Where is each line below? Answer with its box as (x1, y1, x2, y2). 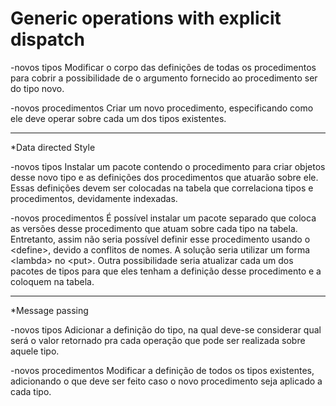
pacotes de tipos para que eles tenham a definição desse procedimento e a (10, 265, 322, 277)
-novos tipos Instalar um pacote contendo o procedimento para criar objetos (10, 160, 326, 172)
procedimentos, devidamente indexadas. (10, 192, 178, 204)
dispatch (10, 28, 85, 51)
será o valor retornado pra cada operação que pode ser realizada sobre (10, 334, 306, 346)
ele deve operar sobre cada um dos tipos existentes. (10, 112, 227, 124)
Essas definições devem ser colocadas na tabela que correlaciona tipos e (10, 182, 314, 194)
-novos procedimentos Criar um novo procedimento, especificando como (10, 102, 314, 114)
